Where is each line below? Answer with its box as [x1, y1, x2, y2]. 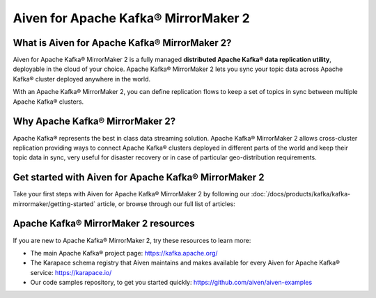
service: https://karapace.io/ [30, 268, 112, 276]
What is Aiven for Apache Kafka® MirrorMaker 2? [13, 37, 232, 49]
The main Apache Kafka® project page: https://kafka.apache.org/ [30, 249, 219, 257]
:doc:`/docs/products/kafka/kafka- [251, 190, 351, 198]
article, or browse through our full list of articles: [97, 199, 236, 208]
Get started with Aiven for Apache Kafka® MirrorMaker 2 [13, 171, 265, 184]
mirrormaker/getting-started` [13, 199, 96, 208]
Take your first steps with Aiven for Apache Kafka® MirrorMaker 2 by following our [13, 190, 250, 198]
